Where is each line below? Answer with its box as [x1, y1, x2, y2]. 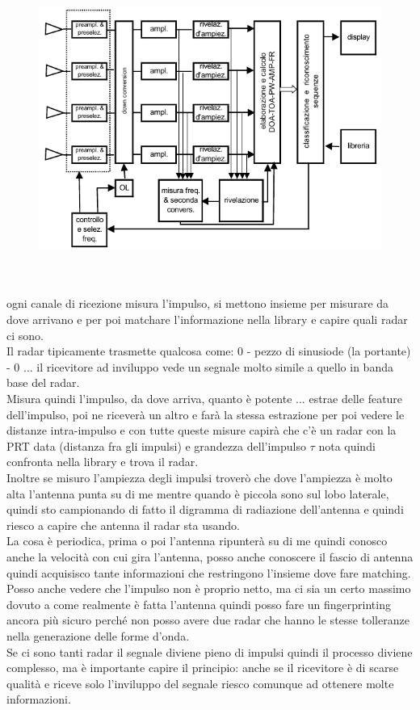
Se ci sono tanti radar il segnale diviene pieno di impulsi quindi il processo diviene [6, 643, 413, 660]
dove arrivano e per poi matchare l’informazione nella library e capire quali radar [6, 311, 408, 328]
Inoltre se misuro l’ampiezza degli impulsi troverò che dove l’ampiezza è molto [6, 468, 393, 485]
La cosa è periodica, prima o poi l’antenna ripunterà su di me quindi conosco [6, 532, 388, 549]
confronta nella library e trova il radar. [6, 453, 199, 470]
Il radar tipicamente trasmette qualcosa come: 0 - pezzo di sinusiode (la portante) [6, 342, 411, 359]
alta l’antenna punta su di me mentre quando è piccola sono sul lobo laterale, [6, 485, 389, 502]
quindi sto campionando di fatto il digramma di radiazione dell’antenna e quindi [6, 501, 404, 518]
